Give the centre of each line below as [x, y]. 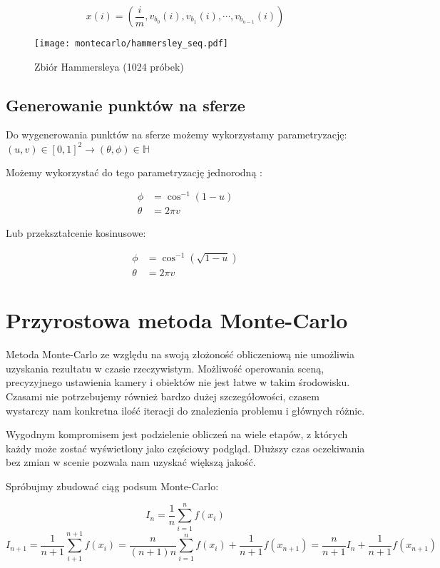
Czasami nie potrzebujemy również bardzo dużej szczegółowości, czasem [163, 396]
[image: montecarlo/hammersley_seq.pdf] [132, 44]
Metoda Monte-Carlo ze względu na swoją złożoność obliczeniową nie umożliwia [180, 354]
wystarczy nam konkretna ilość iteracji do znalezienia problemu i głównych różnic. [185, 410]
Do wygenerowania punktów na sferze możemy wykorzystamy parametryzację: [176, 135]
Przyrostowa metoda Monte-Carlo [177, 320]
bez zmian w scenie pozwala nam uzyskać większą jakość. [131, 462]
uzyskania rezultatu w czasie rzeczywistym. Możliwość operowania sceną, [165, 368]
